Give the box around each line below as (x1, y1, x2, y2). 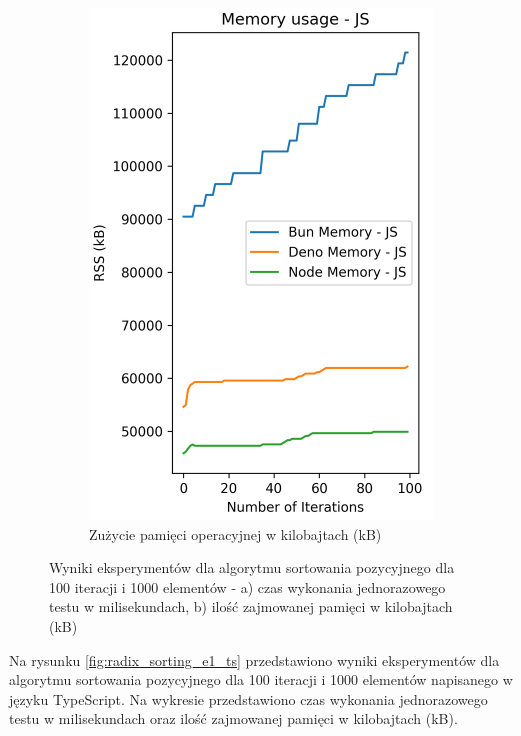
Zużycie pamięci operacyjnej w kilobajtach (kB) (89, 523, 382, 544)
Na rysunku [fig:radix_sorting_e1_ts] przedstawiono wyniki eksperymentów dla (9, 649, 500, 670)
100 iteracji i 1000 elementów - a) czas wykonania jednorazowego (49, 576, 446, 597)
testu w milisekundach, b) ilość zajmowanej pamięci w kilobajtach (49, 596, 453, 617)
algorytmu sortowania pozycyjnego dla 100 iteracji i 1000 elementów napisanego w (9, 669, 513, 690)
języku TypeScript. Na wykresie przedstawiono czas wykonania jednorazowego (9, 688, 488, 709)
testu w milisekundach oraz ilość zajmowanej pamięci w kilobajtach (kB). (9, 708, 458, 729)
